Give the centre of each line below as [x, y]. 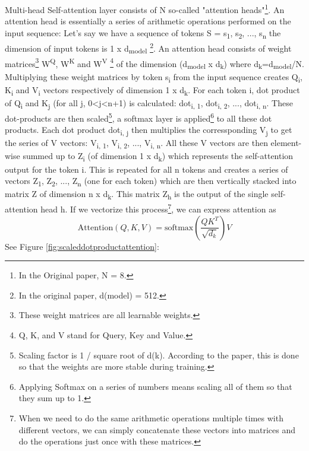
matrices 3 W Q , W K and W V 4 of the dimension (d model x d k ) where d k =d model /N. [154, 63]
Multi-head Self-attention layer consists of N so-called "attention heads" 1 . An [145, 9]
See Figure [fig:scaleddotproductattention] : [82, 246]
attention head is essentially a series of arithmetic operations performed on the [148, 21]
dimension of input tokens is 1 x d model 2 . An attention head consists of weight [148, 48]
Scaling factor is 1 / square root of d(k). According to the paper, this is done [159, 355]
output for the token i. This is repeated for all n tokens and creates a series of [146, 169]
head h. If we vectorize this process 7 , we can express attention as [158, 208]
